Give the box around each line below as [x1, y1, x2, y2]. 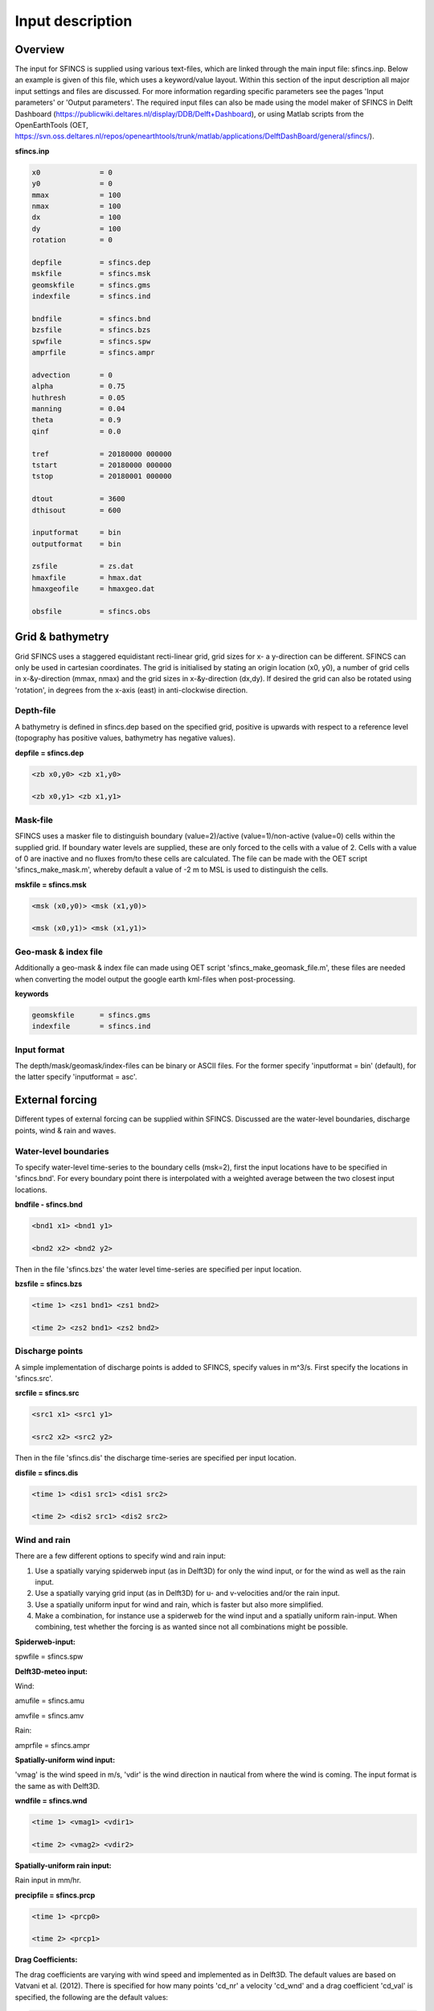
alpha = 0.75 [31, 382, 126, 391]
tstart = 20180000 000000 [31, 460, 172, 470]
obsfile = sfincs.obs [31, 607, 151, 616]
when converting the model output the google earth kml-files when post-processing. [14, 974, 296, 984]
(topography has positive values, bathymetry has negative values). [14, 733, 236, 743]
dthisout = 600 [31, 505, 121, 515]
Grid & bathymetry [14, 630, 110, 644]
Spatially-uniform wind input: [14, 1754, 116, 1765]
